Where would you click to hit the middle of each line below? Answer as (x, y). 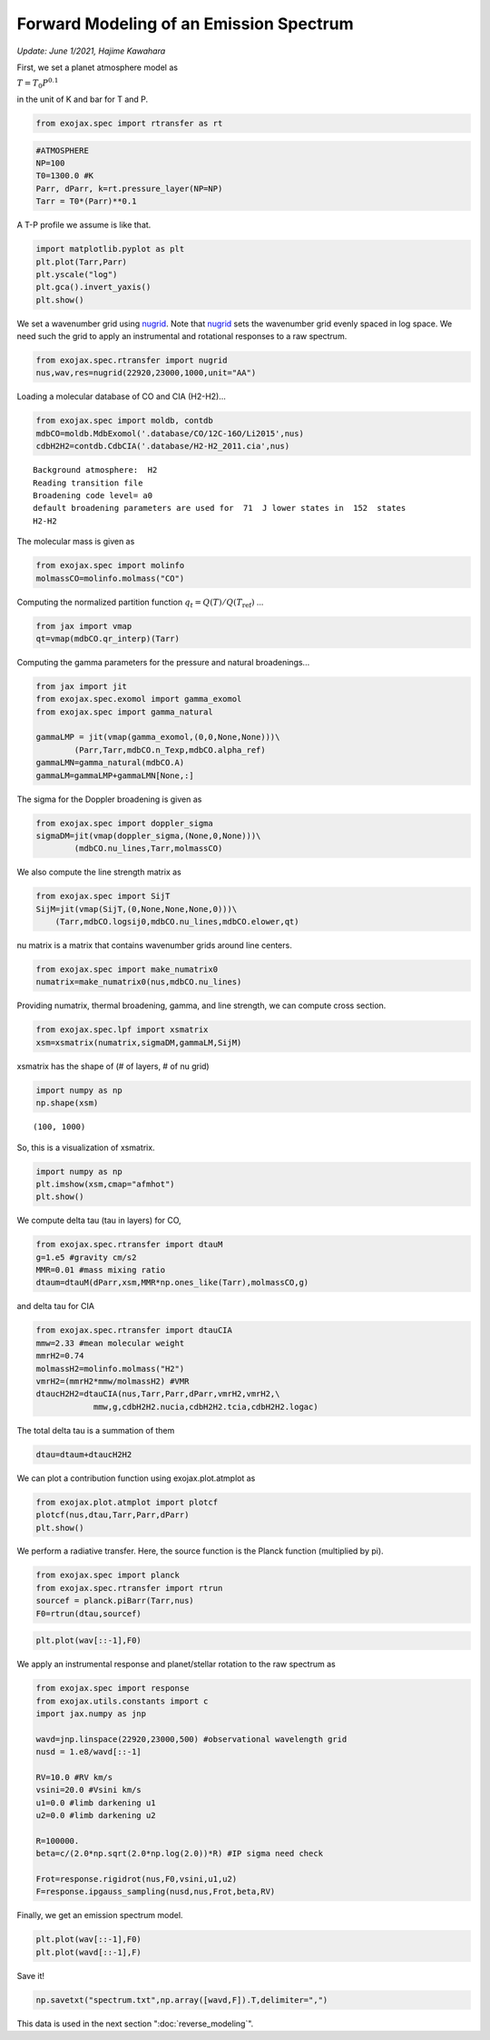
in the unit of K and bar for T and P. (83, 99)
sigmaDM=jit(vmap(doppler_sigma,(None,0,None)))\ (148, 835)
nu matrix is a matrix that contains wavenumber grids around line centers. (154, 945)
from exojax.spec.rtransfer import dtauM (129, 1245)
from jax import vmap (84, 626)
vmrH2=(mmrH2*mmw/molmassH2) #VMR (113, 1381)
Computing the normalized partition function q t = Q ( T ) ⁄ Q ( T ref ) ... (140, 603)
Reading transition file (88, 483)
